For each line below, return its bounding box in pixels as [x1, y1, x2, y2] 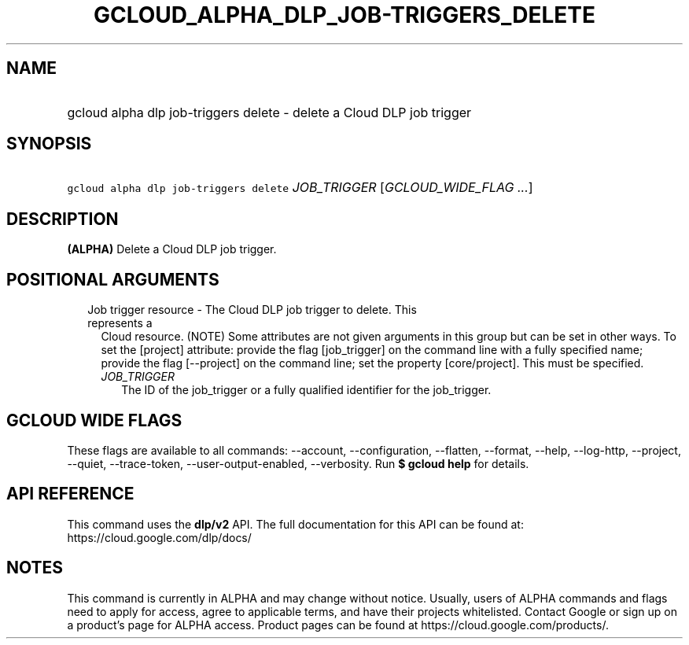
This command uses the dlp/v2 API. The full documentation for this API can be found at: [67, 517, 524, 531]
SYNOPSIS [6, 134, 92, 154]
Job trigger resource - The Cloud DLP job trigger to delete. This [87, 303, 417, 317]
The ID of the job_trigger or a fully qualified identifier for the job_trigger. [121, 383, 492, 397]
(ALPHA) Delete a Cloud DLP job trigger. [67, 242, 277, 256]
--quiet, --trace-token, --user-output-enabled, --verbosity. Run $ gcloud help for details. [67, 456, 529, 470]
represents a [87, 316, 153, 330]
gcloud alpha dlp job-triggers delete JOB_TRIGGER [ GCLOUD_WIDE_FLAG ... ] [67, 179, 533, 196]
